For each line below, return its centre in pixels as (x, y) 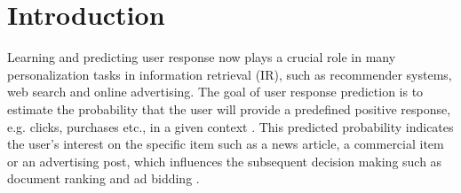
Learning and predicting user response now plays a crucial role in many (202, 57)
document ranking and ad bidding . (103, 178)
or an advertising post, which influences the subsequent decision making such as (225, 161)
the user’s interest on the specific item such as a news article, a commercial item (226, 144)
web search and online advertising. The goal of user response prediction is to (215, 92)
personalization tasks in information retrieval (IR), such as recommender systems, (230, 74)
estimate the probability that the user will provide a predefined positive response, (229, 108)
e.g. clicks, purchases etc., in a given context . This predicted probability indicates (230, 126)
